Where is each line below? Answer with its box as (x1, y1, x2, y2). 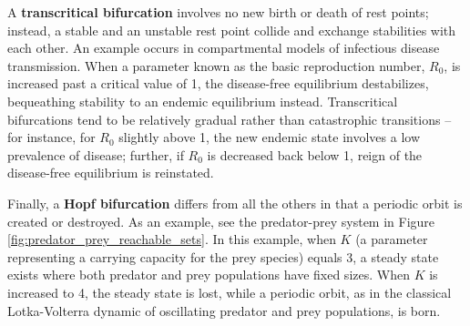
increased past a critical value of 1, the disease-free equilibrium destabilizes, (7, 74, 429, 93)
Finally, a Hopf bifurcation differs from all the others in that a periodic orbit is (7, 193, 463, 212)
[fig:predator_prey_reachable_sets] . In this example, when (7, 229, 336, 249)
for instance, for (7, 127, 96, 147)
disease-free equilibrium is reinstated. (7, 163, 214, 182)
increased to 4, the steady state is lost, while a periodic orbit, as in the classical (7, 282, 452, 301)
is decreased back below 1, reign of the (207, 145, 423, 164)
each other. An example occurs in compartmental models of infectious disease (7, 38, 440, 57)
